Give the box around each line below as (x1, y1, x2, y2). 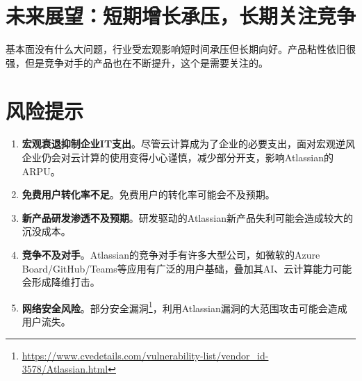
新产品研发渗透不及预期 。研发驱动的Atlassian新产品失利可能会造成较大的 (22, 210, 353, 225)
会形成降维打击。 (22, 275, 100, 289)
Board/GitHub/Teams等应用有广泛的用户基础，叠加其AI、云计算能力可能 (22, 261, 352, 275)
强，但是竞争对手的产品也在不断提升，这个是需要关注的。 (6, 55, 268, 70)
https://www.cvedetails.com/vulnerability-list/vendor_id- (22, 348, 269, 362)
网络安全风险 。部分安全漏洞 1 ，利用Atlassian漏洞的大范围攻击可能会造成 (22, 298, 347, 315)
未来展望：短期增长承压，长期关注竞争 (6, 1, 356, 30)
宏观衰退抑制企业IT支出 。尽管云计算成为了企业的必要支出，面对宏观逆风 (22, 136, 356, 151)
